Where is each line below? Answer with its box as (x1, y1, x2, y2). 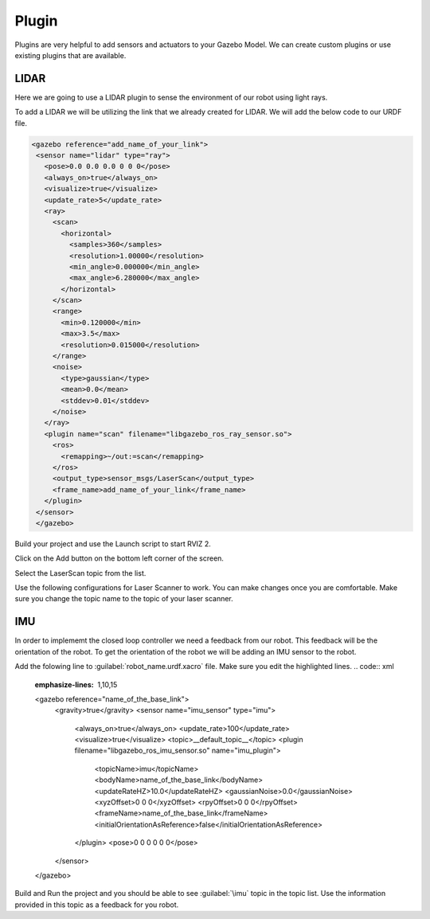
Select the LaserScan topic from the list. (14, 568, 147, 577)
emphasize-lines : (34, 679, 95, 689)
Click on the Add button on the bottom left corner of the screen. (14, 553, 225, 563)
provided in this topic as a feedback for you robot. (14, 900, 179, 909)
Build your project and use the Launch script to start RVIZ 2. (14, 538, 211, 549)
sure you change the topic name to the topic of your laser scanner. (14, 594, 234, 604)
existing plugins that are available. (14, 50, 127, 60)
